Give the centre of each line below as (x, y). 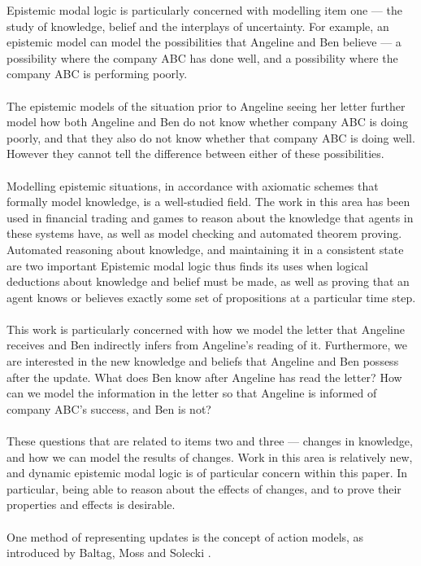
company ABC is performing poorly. (97, 74)
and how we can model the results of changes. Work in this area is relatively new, (210, 456)
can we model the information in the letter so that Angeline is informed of (192, 393)
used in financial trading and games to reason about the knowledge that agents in (210, 217)
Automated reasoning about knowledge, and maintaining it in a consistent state (205, 249)
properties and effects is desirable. (91, 505)
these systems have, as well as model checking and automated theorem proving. (204, 233)
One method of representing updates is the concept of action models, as (185, 536)
